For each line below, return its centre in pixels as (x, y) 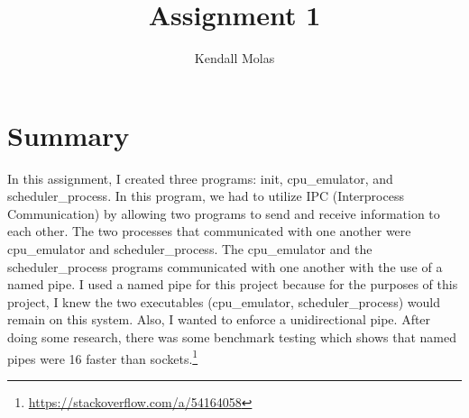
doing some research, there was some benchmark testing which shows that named (232, 337)
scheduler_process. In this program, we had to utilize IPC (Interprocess (206, 196)
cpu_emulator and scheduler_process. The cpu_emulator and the (190, 249)
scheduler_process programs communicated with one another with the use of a (225, 266)
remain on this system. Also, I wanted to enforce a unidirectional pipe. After (219, 319)
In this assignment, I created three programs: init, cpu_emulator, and (200, 178)
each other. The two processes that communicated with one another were (209, 231)
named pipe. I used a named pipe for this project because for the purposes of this (233, 284)
